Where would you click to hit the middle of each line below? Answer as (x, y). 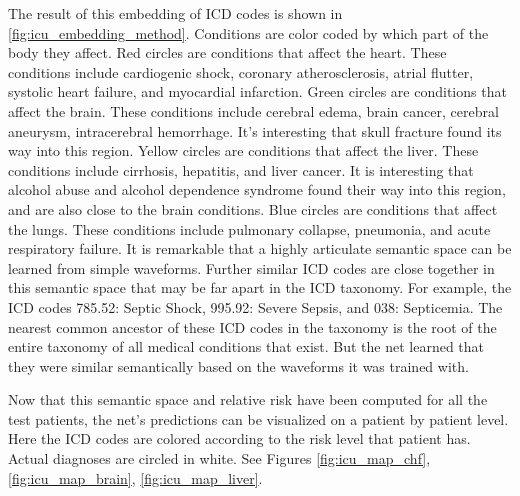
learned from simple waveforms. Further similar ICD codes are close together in (251, 267)
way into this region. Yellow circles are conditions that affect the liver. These (243, 150)
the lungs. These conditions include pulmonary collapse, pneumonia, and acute (249, 228)
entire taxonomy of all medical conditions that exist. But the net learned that (246, 346)
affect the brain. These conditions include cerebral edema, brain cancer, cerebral (253, 110)
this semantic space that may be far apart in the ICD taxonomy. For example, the (260, 287)
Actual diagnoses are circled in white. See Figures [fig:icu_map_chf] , (219, 458)
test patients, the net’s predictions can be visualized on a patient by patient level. (258, 418)
